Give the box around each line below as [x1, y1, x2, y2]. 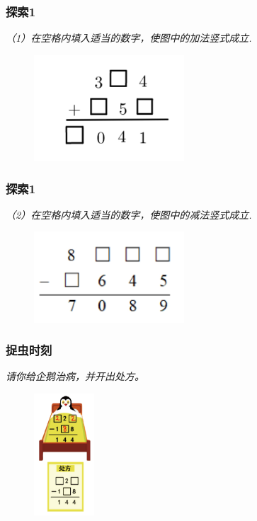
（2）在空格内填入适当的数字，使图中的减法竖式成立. [6, 207, 252, 222]
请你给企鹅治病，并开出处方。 [6, 369, 144, 384]
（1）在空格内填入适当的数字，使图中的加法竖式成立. [6, 30, 252, 45]
